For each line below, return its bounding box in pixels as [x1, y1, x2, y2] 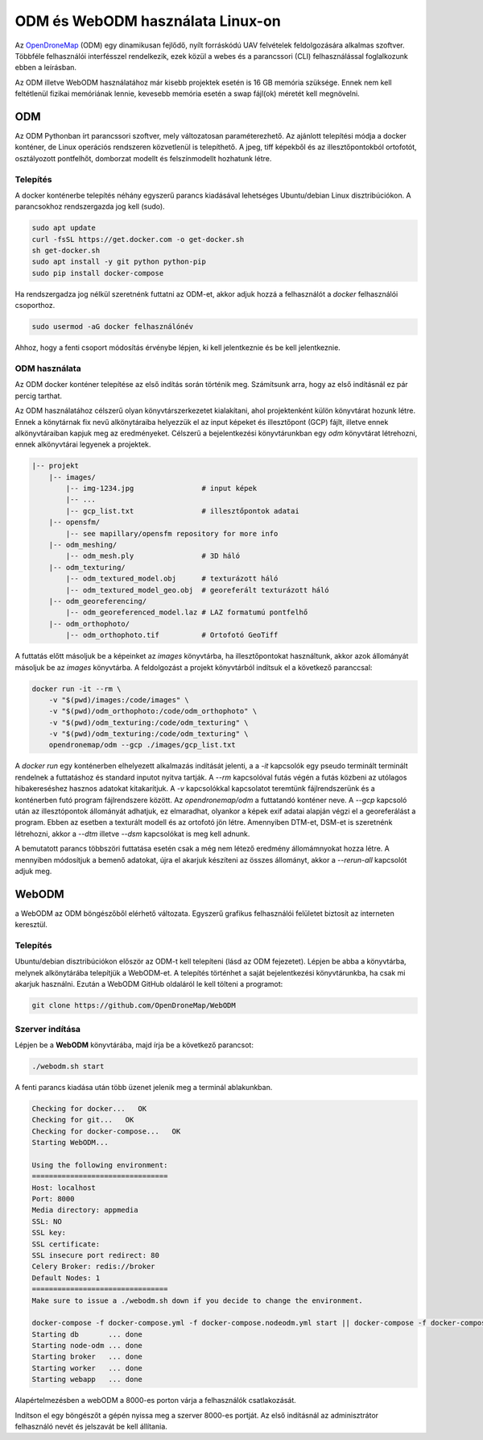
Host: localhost [31, 1183, 97, 1192]
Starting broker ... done [31, 1352, 142, 1362]
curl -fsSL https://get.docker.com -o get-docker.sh [31, 235, 245, 243]
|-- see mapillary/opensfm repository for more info [65, 529, 279, 538]
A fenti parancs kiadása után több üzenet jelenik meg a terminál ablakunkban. [14, 1082, 273, 1092]
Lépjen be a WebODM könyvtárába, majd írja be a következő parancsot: [14, 1040, 254, 1050]
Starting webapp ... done [31, 1375, 142, 1384]
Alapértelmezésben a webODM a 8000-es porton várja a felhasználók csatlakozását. [14, 1396, 297, 1405]
